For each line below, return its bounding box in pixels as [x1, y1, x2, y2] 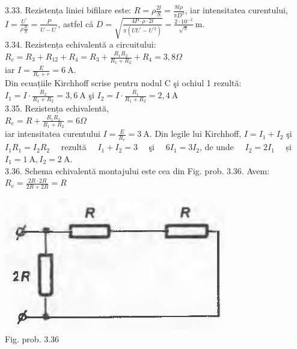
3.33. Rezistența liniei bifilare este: [5, 4, 131, 16]
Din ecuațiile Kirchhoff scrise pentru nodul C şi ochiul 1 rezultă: [5, 77, 242, 89]
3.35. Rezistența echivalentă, [5, 102, 109, 115]
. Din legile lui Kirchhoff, [149, 127, 242, 140]
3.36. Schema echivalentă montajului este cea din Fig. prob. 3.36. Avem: [5, 164, 270, 177]
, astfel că [58, 17, 94, 30]
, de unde [200, 140, 234, 153]
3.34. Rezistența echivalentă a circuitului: [5, 38, 156, 51]
